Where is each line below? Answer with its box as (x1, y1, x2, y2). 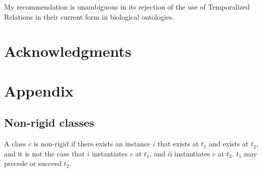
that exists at (157, 138, 199, 149)
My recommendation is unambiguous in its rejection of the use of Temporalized (4, 2, 250, 12)
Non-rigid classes (4, 115, 95, 130)
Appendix (4, 80, 74, 101)
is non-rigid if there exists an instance (33, 138, 151, 149)
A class (4, 138, 26, 149)
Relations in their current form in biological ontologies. (4, 11, 174, 22)
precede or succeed (4, 158, 62, 168)
